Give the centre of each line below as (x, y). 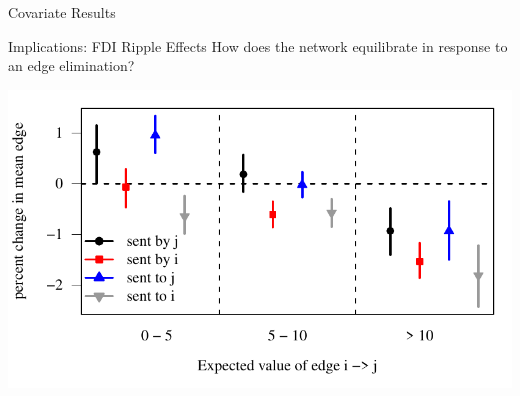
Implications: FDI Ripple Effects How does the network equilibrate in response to (258, 45)
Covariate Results (62, 12)
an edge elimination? (71, 65)
